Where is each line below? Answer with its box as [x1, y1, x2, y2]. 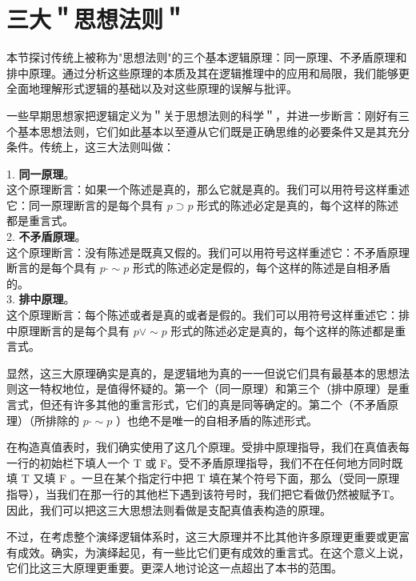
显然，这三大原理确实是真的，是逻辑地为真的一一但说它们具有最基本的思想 [6, 364, 398, 381]
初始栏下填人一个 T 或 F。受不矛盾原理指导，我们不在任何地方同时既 [39, 454, 403, 471]
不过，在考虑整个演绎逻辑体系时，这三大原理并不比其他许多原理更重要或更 [6, 528, 398, 545]
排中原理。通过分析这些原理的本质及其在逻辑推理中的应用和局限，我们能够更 [6, 64, 410, 81]
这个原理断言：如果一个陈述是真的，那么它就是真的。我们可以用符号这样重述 [6, 181, 410, 198]
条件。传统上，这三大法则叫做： [6, 138, 174, 155]
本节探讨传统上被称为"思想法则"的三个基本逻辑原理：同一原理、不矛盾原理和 [6, 49, 407, 66]
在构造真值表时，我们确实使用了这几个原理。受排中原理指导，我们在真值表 [6, 439, 398, 455]
